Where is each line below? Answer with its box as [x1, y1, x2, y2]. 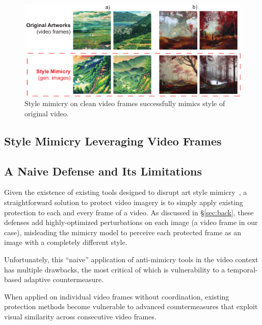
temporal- [227, 264, 258, 274]
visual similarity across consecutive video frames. [4, 311, 156, 321]
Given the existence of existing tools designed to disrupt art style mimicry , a [4, 187, 247, 197]
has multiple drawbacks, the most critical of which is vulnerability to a [4, 264, 225, 274]
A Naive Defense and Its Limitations [4, 163, 202, 179]
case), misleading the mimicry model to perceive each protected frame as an [4, 227, 242, 237]
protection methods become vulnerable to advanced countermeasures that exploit [4, 301, 258, 312]
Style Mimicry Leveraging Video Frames [4, 133, 222, 148]
